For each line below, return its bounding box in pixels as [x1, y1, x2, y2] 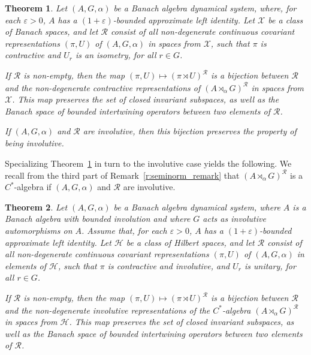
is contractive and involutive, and [107, 259, 230, 272]
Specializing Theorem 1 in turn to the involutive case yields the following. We [5, 157, 292, 169]
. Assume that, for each [81, 224, 167, 236]
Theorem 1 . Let [5, 2, 68, 14]
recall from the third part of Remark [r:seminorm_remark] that [5, 169, 240, 181]
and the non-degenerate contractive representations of [5, 81, 201, 94]
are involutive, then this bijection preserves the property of [83, 125, 297, 137]
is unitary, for [244, 259, 296, 272]
